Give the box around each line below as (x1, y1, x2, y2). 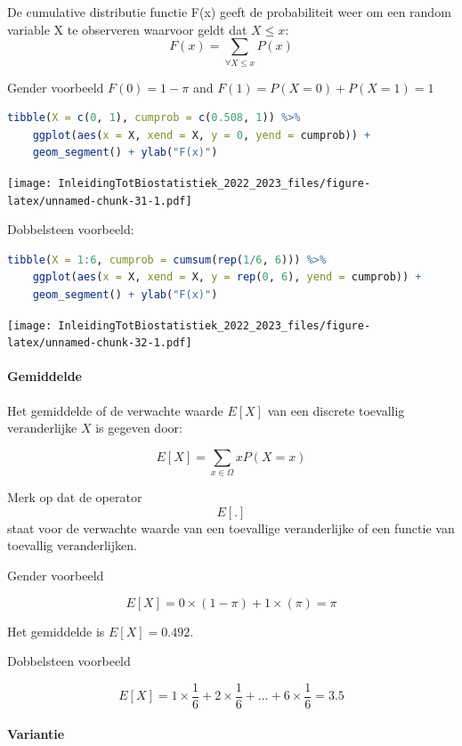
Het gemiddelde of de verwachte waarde (7, 401, 223, 419)
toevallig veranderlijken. (7, 536, 137, 555)
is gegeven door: (95, 418, 182, 437)
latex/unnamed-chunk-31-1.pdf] (7, 194, 192, 207)
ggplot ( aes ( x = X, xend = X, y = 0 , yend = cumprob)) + (32, 128, 371, 142)
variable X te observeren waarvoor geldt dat (7, 20, 247, 38)
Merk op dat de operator (7, 488, 142, 507)
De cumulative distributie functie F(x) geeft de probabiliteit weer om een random (7, 3, 451, 20)
